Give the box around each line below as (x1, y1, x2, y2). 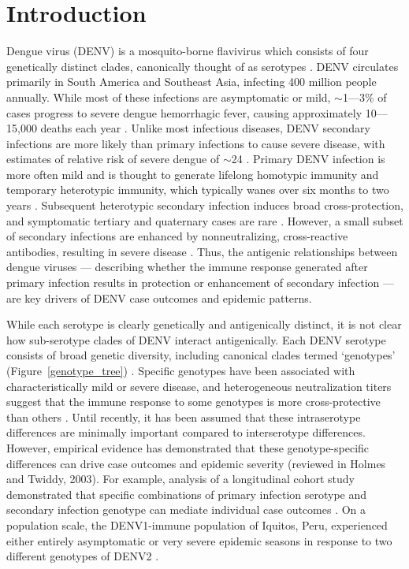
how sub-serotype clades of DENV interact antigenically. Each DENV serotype (6, 331, 386, 348)
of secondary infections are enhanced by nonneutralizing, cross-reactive (6, 228, 348, 244)
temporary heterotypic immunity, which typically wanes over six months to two (6, 181, 389, 198)
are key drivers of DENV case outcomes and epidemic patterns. (6, 289, 312, 306)
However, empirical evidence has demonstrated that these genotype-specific (6, 439, 370, 456)
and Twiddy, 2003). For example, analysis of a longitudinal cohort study (6, 470, 355, 487)
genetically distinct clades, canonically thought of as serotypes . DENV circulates (6, 58, 399, 74)
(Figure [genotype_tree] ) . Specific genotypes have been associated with (6, 363, 355, 378)
